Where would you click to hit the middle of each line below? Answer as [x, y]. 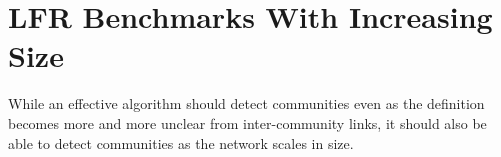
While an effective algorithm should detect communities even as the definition [246, 103]
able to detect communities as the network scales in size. [181, 142]
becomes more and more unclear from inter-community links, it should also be [247, 122]
